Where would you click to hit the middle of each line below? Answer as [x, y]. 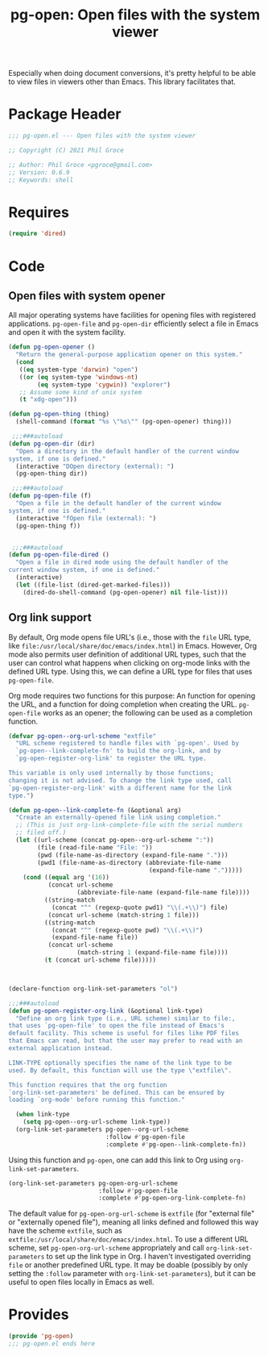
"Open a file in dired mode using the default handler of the [122, 562]
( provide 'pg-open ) [41, 1337]
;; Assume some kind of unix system [80, 392]
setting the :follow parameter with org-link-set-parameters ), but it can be [132, 1274]
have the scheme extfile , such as [66, 1231]
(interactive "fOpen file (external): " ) [86, 518]
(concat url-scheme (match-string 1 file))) [124, 915]
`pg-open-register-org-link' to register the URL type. [111, 759]
